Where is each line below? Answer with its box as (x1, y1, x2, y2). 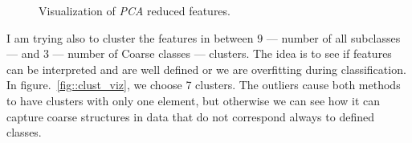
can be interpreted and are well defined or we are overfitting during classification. (6, 60, 406, 77)
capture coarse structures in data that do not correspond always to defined (6, 108, 374, 125)
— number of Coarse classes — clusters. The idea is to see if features (52, 45, 392, 62)
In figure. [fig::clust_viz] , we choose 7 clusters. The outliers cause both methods (6, 76, 401, 93)
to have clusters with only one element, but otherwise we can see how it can (6, 92, 381, 108)
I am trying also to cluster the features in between (6, 29, 254, 46)
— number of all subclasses (266, 29, 401, 46)
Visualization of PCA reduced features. (39, 2, 230, 18)
